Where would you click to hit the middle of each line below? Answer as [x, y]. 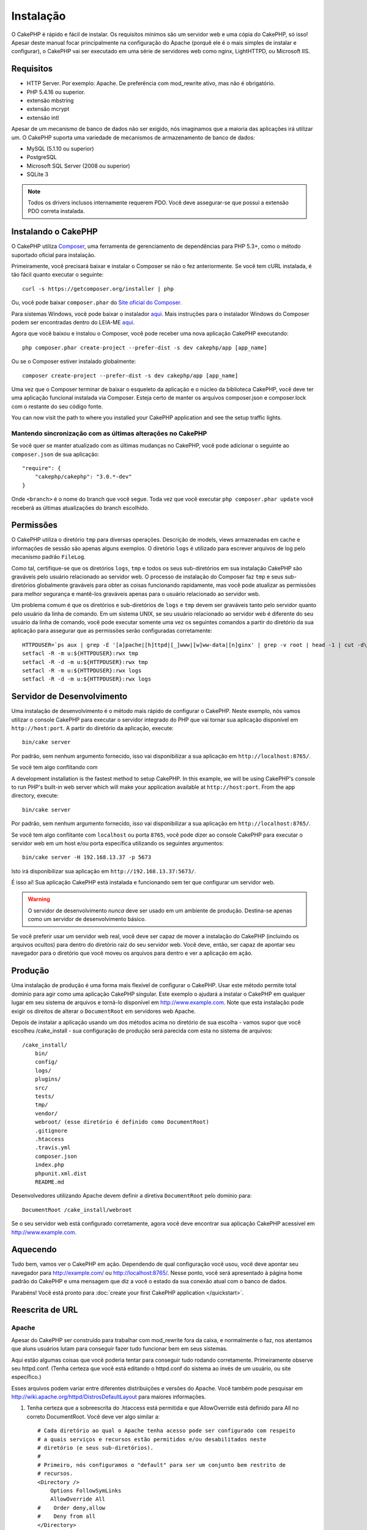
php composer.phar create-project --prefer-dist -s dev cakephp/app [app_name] [145, 348]
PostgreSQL [42, 157]
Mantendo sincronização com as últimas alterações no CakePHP [109, 433]
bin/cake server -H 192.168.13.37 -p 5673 [87, 857]
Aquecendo [34, 1249]
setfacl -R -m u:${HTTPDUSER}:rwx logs [82, 670]
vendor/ [46, 1113]
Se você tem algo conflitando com [54, 767]
